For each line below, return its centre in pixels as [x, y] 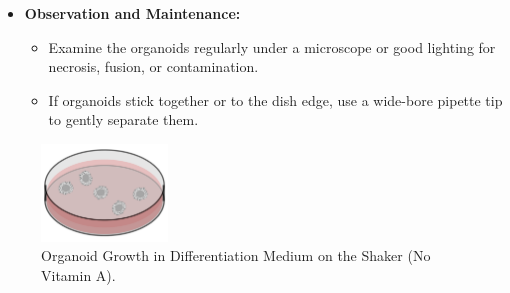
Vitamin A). [78, 274]
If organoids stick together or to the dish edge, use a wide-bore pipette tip [275, 99]
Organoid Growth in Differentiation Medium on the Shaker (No [236, 255]
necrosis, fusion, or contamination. [153, 66]
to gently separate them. [123, 119]
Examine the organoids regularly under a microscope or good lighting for [272, 46]
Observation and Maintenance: [132, 13]
